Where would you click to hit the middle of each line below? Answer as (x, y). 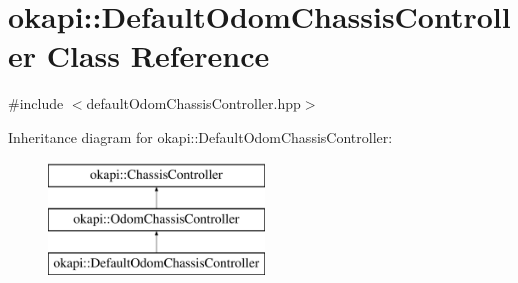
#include (36, 103)
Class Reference (158, 55)
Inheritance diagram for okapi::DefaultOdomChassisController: (200, 136)
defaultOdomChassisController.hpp (193, 103)
